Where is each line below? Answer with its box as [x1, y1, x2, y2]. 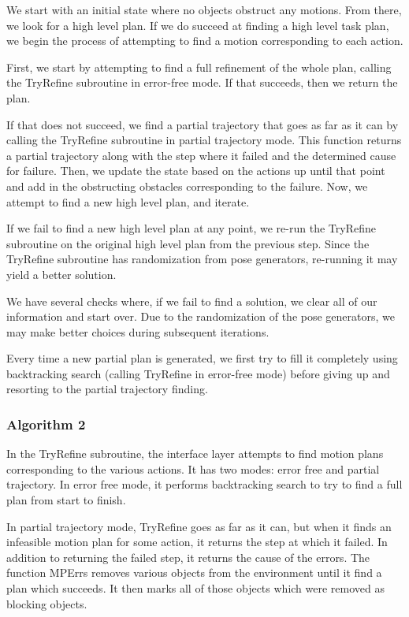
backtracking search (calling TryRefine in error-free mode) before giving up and [6, 365, 390, 381]
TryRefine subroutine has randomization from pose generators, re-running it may [6, 251, 398, 267]
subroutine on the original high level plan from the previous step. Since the [6, 235, 370, 251]
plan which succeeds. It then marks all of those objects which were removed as [6, 580, 385, 597]
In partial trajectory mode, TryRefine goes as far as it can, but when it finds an [6, 518, 392, 534]
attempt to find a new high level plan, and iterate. [6, 193, 250, 210]
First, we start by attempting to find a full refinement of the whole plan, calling [6, 58, 392, 75]
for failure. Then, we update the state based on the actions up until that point [6, 162, 385, 179]
